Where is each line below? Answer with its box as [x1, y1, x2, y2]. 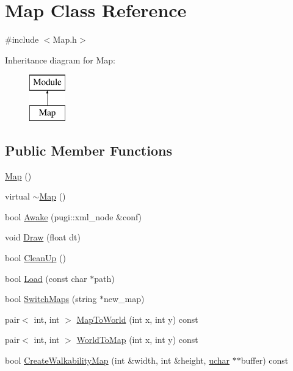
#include [5, 33, 39, 46]
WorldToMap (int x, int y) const [76, 333, 198, 346]
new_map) [104, 292, 145, 305]
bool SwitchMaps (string [5, 292, 97, 305]
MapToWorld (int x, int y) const [76, 312, 198, 325]
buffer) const [241, 354, 289, 367]
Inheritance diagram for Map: [5, 53, 115, 66]
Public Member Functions [5, 140, 172, 159]
